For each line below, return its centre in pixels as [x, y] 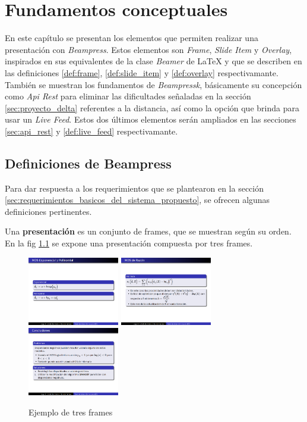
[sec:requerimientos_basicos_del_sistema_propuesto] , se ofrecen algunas [137, 200]
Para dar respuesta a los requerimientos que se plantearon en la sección [134, 188]
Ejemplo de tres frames [71, 412]
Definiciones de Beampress [88, 163]
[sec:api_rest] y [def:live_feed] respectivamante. [91, 131]
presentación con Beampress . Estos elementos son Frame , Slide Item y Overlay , [148, 49]
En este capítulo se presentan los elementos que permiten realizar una [132, 38]
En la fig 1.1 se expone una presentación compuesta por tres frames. [129, 243]
